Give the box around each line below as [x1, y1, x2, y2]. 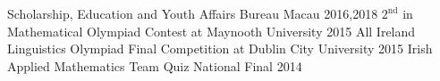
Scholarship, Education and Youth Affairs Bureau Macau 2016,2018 [7, 4, 378, 22]
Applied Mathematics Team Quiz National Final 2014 [7, 56, 302, 75]
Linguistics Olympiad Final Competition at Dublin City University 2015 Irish [7, 39, 433, 58]
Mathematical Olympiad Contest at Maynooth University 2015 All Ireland [7, 21, 416, 40]
